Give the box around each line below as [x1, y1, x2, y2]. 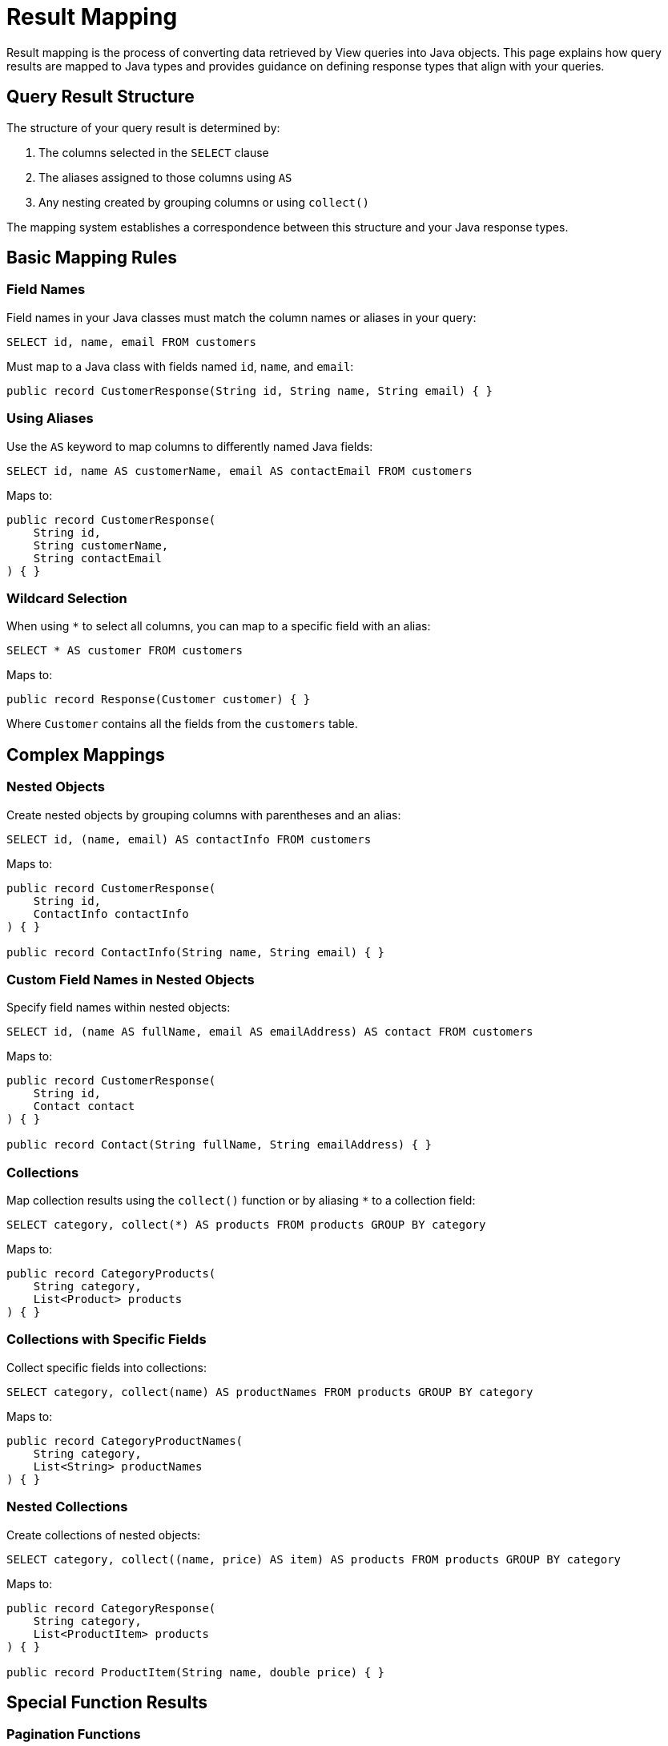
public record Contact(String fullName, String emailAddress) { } [6, 1138, 433, 1152]
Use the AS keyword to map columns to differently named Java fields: [6, 439, 373, 453]
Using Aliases [6, 410, 94, 427]
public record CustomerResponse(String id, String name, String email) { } [6, 384, 493, 397]
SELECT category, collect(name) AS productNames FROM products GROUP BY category [6, 1385, 533, 1398]
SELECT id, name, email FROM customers [6, 335, 256, 348]
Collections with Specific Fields [6, 1331, 207, 1348]
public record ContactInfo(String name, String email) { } [6, 945, 385, 959]
